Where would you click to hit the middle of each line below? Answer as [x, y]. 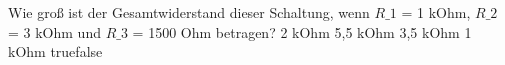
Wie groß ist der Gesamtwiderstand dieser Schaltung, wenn [189, 12]
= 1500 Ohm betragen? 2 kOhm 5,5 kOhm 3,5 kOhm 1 [302, 31]
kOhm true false [55, 51]
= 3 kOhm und [54, 31]
